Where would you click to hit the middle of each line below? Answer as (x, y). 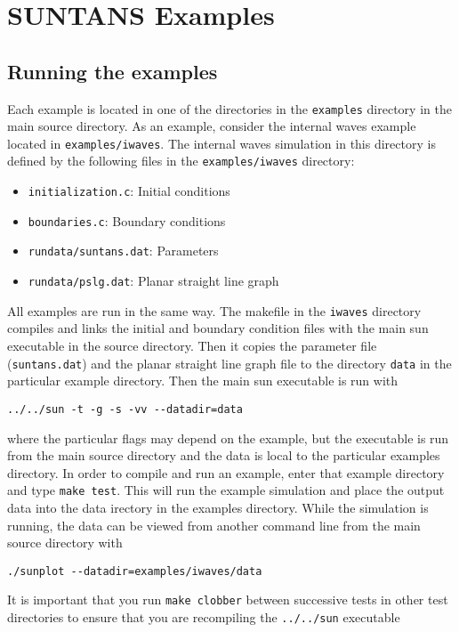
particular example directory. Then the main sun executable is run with (203, 381)
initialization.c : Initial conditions (129, 191)
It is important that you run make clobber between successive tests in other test (228, 600)
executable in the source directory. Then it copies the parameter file (192, 346)
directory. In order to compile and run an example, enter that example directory (226, 472)
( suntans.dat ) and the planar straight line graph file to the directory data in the (229, 363)
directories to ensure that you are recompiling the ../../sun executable (204, 617)
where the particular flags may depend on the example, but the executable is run (228, 438)
